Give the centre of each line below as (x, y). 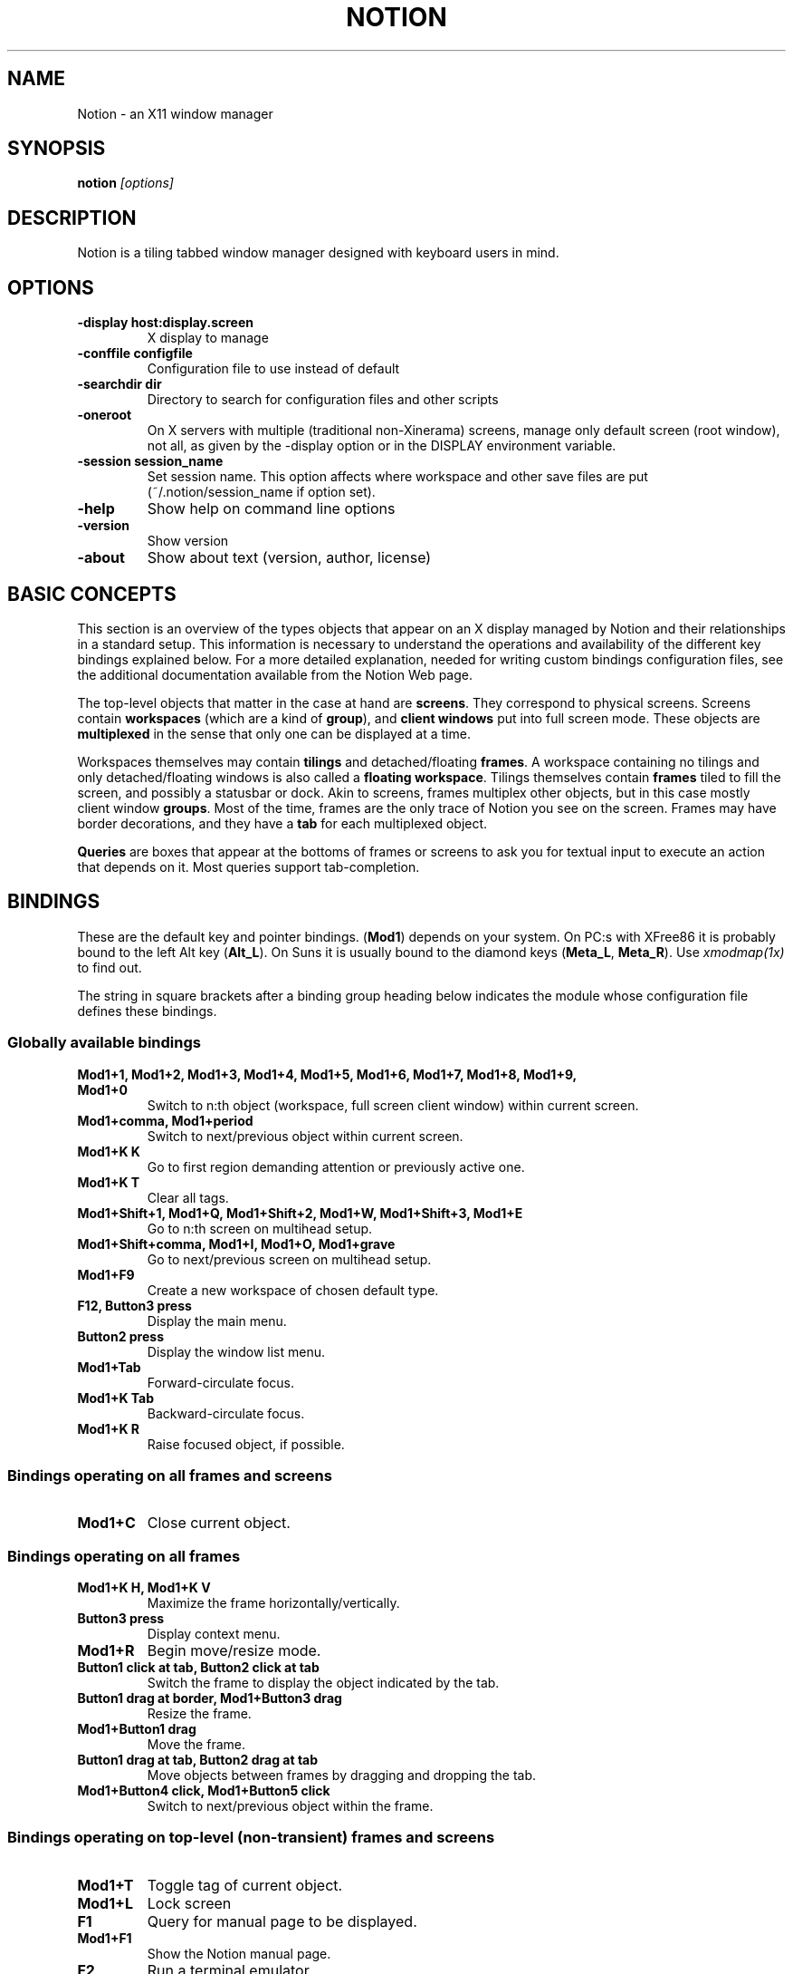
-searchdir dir (119, 384)
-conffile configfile (135, 353)
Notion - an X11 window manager (175, 113)
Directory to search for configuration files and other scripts (323, 400)
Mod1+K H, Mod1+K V (144, 1588)
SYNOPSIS (57, 149)
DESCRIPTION (72, 218)
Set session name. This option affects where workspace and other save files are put (397, 477)
